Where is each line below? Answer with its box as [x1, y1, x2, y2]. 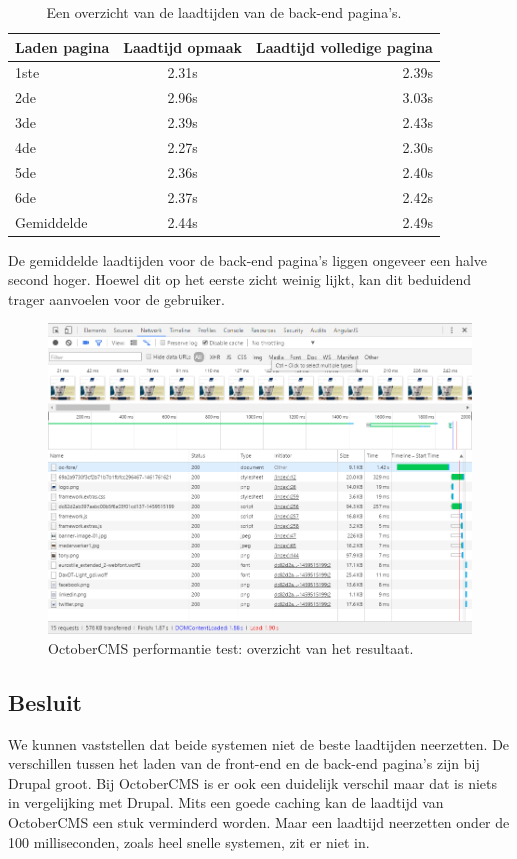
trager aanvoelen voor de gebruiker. [8, 288, 225, 309]
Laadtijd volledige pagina [256, 36, 433, 57]
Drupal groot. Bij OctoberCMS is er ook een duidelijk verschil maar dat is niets [8, 772, 498, 793]
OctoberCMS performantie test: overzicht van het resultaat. [48, 637, 414, 658]
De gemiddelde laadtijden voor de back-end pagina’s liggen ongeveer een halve [8, 249, 488, 270]
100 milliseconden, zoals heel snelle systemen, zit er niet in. [8, 831, 370, 852]
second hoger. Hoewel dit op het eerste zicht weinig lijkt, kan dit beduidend [8, 269, 472, 290]
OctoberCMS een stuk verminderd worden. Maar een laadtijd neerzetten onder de [8, 812, 510, 833]
